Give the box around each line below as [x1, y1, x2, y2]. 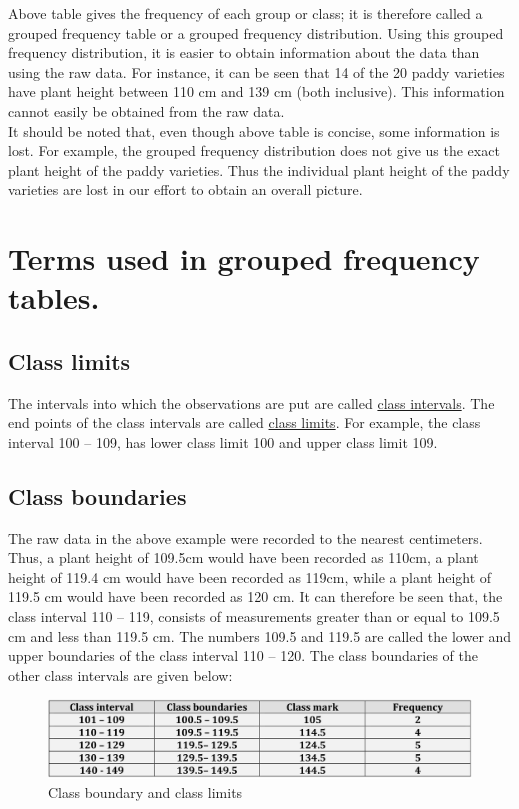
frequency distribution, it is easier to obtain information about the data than [8, 42, 480, 63]
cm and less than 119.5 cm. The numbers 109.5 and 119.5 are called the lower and [8, 625, 512, 646]
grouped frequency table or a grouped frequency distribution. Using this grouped [8, 22, 504, 43]
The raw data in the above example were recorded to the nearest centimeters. [8, 527, 483, 548]
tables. [8, 277, 100, 318]
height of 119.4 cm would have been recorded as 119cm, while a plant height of [8, 566, 492, 587]
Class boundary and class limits [48, 782, 243, 803]
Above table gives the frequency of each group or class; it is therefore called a [8, 3, 483, 23]
